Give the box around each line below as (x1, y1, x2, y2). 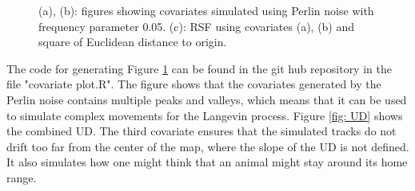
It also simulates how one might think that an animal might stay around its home (6, 154, 408, 170)
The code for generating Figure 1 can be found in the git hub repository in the (6, 60, 392, 76)
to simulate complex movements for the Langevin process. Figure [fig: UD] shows (6, 107, 403, 123)
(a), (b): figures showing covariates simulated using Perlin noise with (38, 2, 374, 18)
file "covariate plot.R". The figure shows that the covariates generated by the (6, 76, 381, 92)
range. (6, 169, 37, 185)
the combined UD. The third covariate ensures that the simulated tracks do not (6, 123, 397, 139)
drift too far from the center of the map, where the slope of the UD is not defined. (6, 138, 409, 154)
